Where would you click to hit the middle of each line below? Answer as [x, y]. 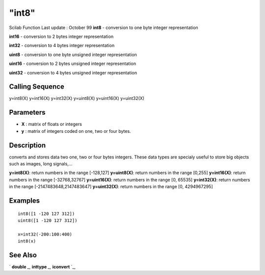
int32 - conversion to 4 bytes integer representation [62, 46]
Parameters [27, 112]
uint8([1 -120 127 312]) [48, 220]
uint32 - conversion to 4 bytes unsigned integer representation [73, 73]
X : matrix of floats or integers [52, 124]
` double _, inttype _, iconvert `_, [42, 267]
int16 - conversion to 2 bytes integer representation [61, 36]
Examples [25, 200]
